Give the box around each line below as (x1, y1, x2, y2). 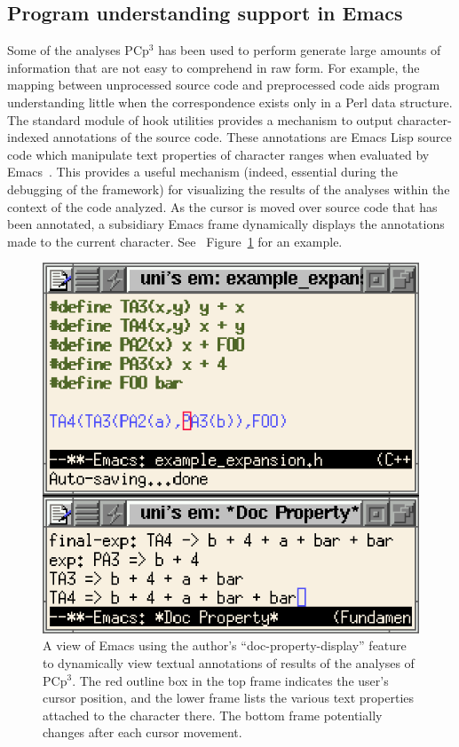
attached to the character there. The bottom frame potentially (43, 705, 383, 724)
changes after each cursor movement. (43, 723, 242, 742)
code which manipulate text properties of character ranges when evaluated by (7, 145, 430, 163)
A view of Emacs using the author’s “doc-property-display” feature (43, 636, 407, 655)
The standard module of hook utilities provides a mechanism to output (7, 110, 393, 129)
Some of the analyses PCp (7, 41, 149, 59)
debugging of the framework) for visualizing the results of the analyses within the (7, 179, 450, 198)
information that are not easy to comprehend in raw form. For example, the (7, 58, 420, 76)
